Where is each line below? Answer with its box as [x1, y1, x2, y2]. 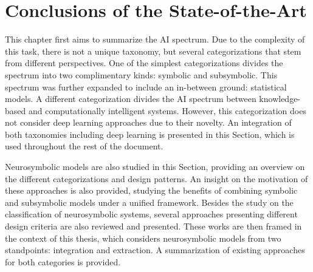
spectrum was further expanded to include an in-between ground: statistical [5, 80, 287, 93]
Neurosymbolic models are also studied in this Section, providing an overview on [5, 160, 305, 173]
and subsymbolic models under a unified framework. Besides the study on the [5, 195, 294, 208]
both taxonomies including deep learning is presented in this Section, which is [5, 127, 295, 140]
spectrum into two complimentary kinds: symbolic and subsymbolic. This [5, 68, 278, 81]
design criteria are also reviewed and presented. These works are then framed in [5, 220, 302, 233]
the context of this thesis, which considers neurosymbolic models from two [5, 231, 281, 244]
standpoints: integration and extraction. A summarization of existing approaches [5, 243, 305, 256]
